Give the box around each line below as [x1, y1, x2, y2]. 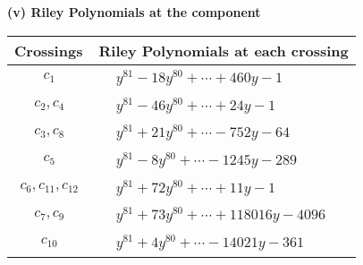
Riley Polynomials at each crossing [98, 39, 349, 61]
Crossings [14, 39, 83, 61]
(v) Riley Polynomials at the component [7, 3, 261, 21]
